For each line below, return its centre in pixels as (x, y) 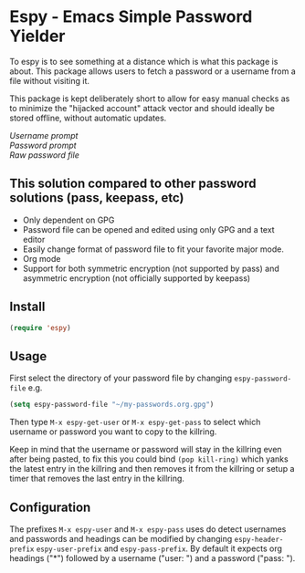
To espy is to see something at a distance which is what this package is (144, 61)
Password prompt (43, 145)
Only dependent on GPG (68, 220)
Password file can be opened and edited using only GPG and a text (149, 229)
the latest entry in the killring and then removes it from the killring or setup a (152, 469)
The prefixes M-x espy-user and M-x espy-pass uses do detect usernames (148, 529)
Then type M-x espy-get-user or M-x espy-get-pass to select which (135, 422)
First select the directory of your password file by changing (121, 378)
